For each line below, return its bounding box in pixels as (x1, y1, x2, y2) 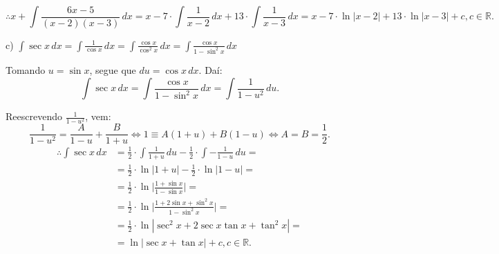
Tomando (6, 63, 46, 77)
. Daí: (198, 63, 223, 77)
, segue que (89, 63, 136, 77)
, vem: (85, 109, 111, 124)
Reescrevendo (6, 109, 62, 124)
